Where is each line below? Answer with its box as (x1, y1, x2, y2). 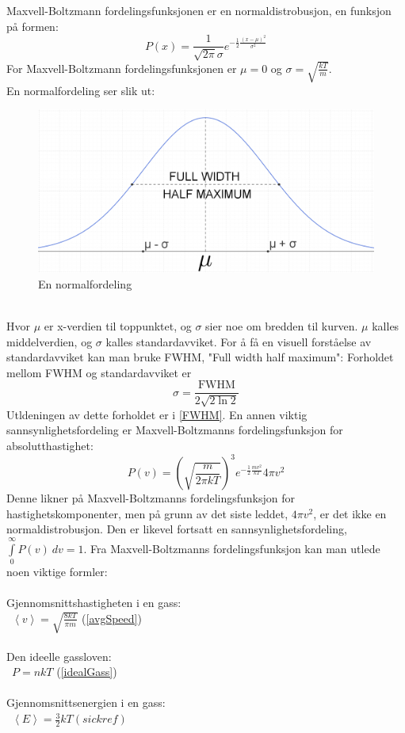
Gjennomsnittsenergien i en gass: (6, 694, 166, 711)
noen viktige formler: (6, 563, 108, 580)
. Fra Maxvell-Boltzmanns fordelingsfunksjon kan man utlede (83, 540, 380, 556)
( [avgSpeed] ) (82, 609, 142, 626)
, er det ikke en (313, 505, 387, 521)
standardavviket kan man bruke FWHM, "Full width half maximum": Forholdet (6, 349, 394, 365)
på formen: (6, 17, 59, 34)
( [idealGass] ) (56, 663, 117, 680)
